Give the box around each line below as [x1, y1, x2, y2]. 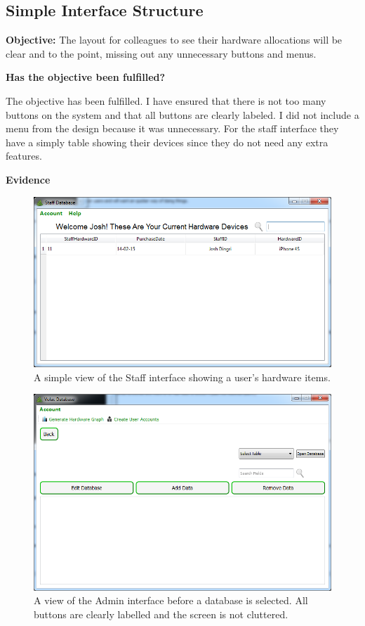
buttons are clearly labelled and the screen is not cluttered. [34, 606, 288, 621]
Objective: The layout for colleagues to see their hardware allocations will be [6, 32, 343, 47]
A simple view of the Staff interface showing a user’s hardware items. [34, 369, 331, 384]
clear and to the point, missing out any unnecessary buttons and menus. [6, 46, 317, 60]
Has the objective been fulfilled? [6, 70, 166, 84]
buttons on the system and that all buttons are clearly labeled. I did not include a [6, 107, 359, 122]
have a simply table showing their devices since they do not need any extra [6, 134, 328, 149]
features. [6, 148, 42, 163]
